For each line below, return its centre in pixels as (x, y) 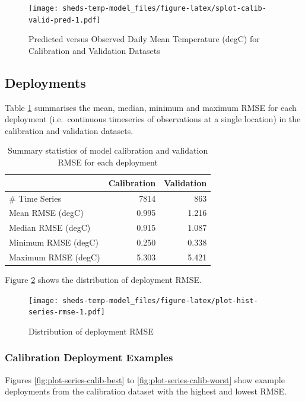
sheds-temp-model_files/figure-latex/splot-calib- (164, 8)
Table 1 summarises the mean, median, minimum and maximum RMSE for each (151, 107)
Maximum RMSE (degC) (55, 257)
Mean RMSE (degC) (46, 213)
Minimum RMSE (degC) (54, 242)
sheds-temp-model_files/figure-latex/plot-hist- (160, 300)
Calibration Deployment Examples (89, 357)
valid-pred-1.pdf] (65, 20)
